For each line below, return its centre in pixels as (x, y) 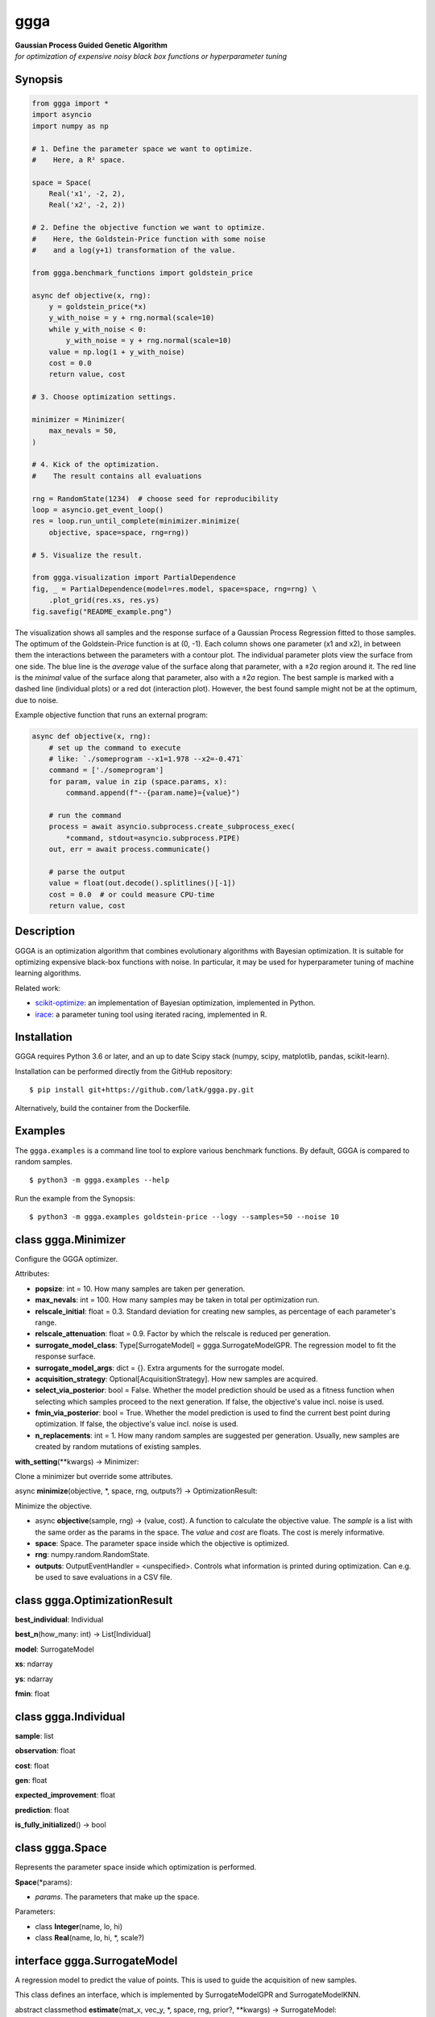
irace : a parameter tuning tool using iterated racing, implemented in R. (151, 1014)
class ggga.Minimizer (70, 1240)
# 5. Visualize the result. (87, 555)
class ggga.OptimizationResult (94, 1600)
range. (46, 1322)
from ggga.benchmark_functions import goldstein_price (142, 273)
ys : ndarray (34, 1679)
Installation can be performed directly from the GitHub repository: (124, 1071)
